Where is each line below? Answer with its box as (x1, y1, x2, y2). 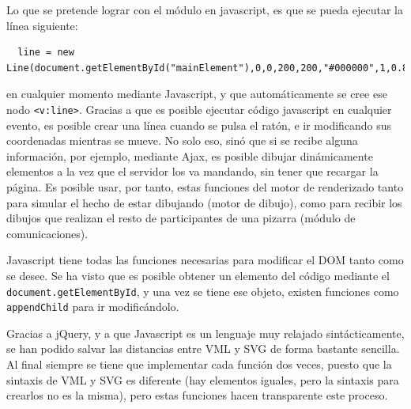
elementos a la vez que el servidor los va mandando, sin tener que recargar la (6, 163, 379, 180)
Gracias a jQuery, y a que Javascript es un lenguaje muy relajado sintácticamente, (6, 324, 405, 341)
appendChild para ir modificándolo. (6, 298, 179, 315)
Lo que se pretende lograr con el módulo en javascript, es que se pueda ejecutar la (6, 2, 403, 17)
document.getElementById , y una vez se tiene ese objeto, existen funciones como (6, 282, 399, 299)
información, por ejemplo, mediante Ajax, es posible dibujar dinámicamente (6, 147, 373, 164)
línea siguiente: (6, 17, 78, 33)
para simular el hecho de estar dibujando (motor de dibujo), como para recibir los (6, 194, 402, 210)
